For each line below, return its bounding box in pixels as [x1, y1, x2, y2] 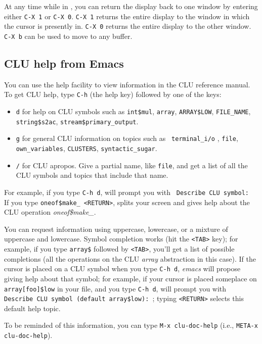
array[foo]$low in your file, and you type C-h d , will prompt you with [4, 283, 227, 293]
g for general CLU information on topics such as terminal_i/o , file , [16, 133, 238, 143]
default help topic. [4, 303, 61, 313]
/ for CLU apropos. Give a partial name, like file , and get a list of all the [16, 160, 248, 170]
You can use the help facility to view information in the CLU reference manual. [4, 79, 250, 89]
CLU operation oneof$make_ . [4, 207, 96, 217]
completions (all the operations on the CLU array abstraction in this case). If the [4, 253, 256, 264]
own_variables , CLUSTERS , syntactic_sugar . [16, 142, 157, 153]
